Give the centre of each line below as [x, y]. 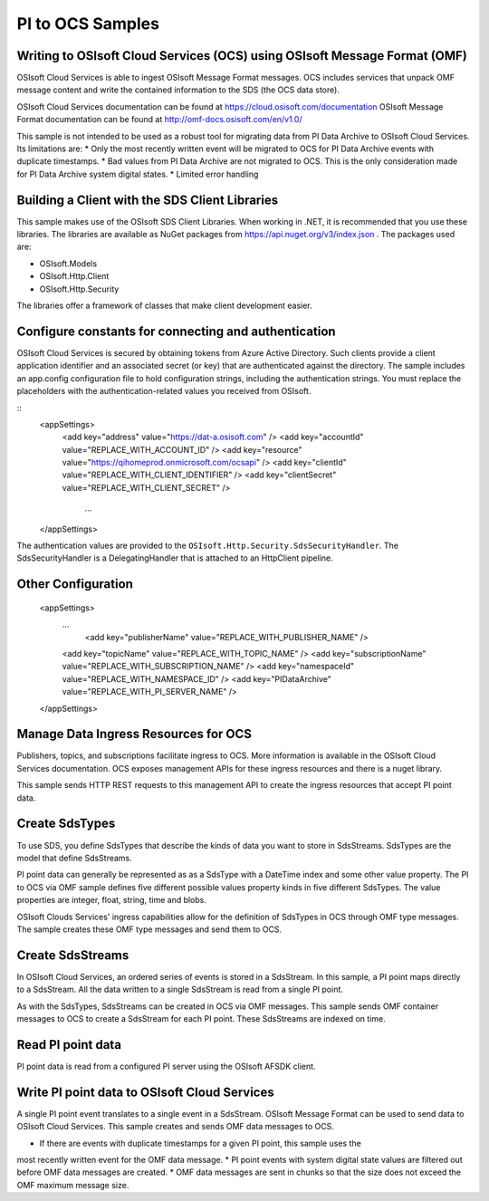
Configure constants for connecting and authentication [176, 331]
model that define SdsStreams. [75, 858]
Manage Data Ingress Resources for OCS [134, 734]
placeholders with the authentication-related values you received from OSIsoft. [164, 391]
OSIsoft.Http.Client [74, 276]
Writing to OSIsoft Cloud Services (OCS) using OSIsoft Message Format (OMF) [242, 56]
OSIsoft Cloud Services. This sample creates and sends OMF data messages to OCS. [176, 1127]
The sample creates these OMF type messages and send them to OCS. [149, 929]
